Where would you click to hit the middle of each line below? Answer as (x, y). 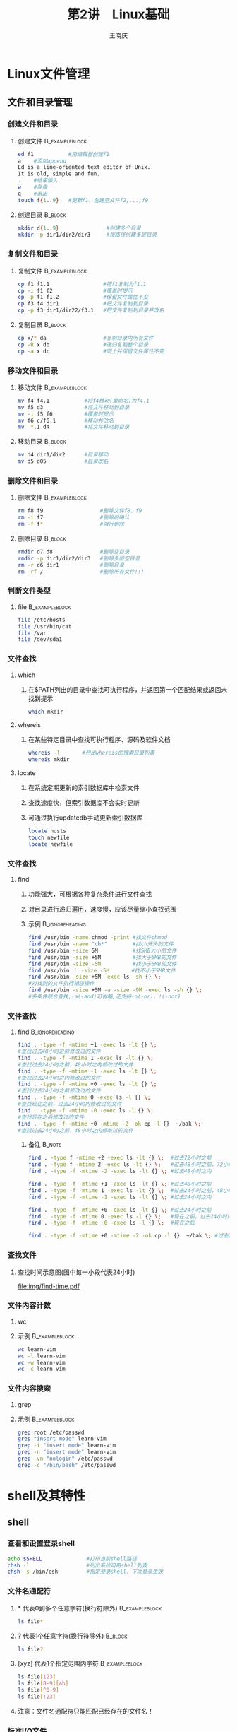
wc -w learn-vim (41, 1362)
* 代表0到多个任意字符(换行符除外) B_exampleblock (90, 1608)
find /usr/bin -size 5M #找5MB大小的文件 (102, 950)
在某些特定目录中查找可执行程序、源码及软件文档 (99, 740)
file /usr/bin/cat (44, 626)
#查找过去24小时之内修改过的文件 (59, 1078)
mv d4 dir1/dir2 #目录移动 (63, 455)
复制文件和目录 (33, 254)
